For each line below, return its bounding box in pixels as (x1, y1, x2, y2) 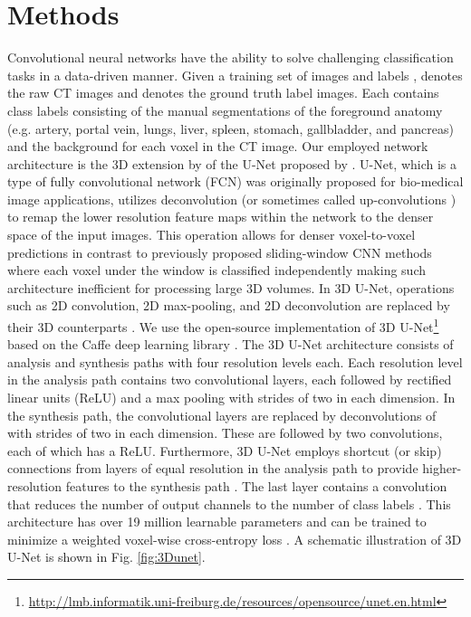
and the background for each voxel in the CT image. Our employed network (7, 137, 428, 156)
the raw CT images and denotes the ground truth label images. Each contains (7, 83, 439, 102)
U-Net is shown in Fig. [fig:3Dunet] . (7, 547, 206, 566)
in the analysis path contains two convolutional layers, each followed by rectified (7, 370, 452, 389)
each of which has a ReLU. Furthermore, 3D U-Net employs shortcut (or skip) (7, 441, 442, 460)
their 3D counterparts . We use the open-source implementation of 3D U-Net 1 (7, 315, 439, 336)
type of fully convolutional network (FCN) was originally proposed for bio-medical (7, 172, 464, 191)
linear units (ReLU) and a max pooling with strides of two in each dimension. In (7, 388, 456, 407)
